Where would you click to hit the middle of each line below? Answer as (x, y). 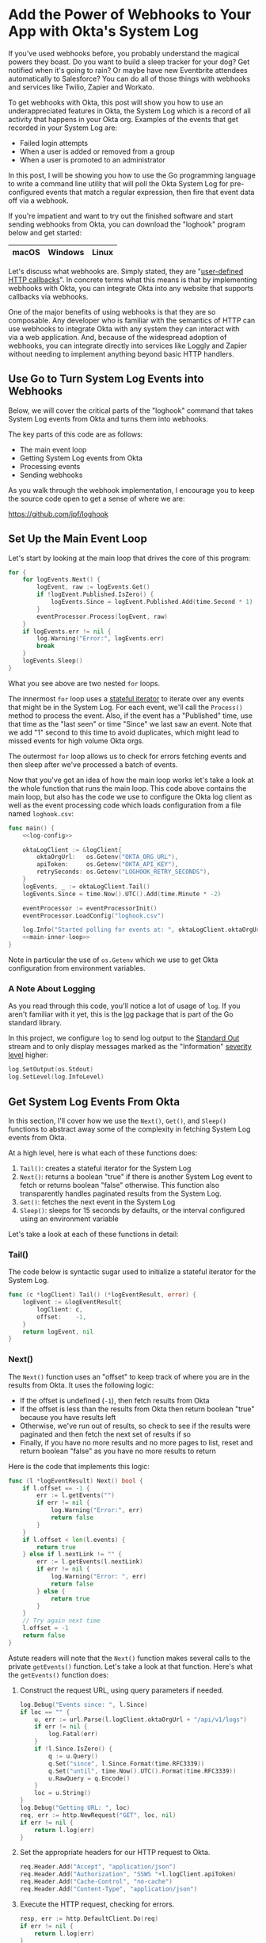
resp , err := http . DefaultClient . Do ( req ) (89, 1918)
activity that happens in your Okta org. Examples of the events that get (123, 119)
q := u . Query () (74, 1756)
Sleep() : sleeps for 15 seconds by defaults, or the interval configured (132, 1210)
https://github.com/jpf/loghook (58, 513)
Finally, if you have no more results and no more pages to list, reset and (136, 1442)
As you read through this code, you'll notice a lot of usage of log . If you (124, 1006)
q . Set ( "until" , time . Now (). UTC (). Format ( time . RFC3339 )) (142, 1771)
